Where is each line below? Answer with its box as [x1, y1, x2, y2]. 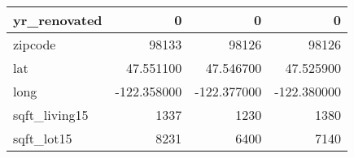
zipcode [13, 35, 56, 53]
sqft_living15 [13, 105, 89, 124]
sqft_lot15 [13, 129, 72, 147]
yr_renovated [13, 11, 103, 29]
